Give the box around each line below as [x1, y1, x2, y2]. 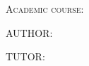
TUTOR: [6, 49, 45, 64]
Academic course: [6, 1, 84, 16]
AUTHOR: [6, 25, 53, 40]
